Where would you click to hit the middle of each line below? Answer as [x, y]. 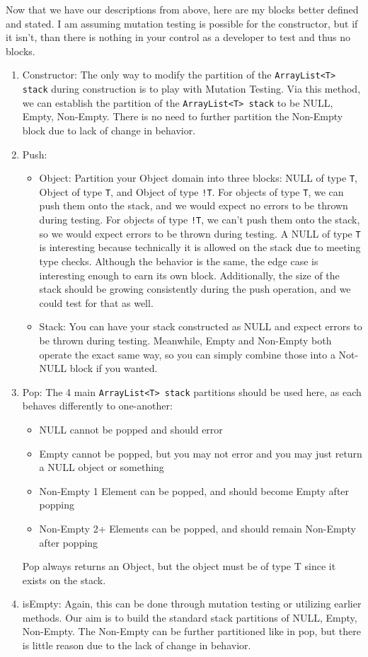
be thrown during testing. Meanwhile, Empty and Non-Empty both [185, 340]
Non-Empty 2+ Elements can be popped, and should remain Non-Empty [197, 528]
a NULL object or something [102, 467]
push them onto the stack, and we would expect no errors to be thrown [194, 205]
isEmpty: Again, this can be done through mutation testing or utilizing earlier [192, 604]
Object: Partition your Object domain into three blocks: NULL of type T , [198, 178]
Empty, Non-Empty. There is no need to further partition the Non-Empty [183, 116]
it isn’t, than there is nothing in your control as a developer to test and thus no [178, 37]
